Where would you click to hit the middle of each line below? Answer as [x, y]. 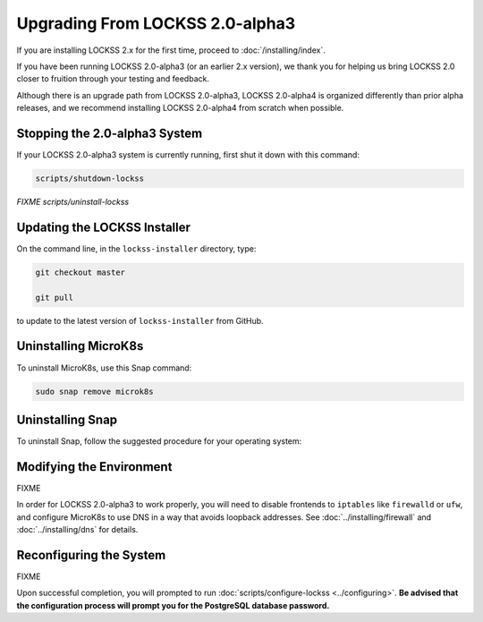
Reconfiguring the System [91, 555]
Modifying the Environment [94, 467]
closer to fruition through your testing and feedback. [113, 79]
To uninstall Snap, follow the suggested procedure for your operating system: [159, 441]
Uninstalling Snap [67, 419]
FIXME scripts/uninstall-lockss [73, 201]
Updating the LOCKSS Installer [104, 227]
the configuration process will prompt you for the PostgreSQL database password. [173, 605]
